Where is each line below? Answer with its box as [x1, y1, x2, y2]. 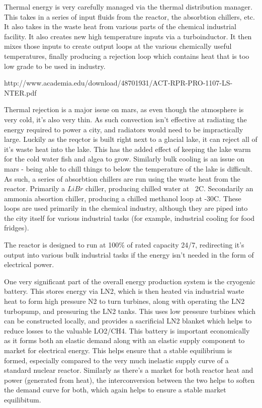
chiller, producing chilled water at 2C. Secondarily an [85, 183, 253, 194]
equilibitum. [4, 394, 41, 404]
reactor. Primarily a [4, 183, 65, 194]
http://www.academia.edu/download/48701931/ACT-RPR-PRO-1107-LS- [4, 77, 233, 88]
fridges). [4, 222, 29, 233]
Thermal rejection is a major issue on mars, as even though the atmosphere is [4, 104, 244, 115]
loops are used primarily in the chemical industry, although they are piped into [4, 203, 248, 213]
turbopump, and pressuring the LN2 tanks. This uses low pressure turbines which [4, 305, 256, 316]
